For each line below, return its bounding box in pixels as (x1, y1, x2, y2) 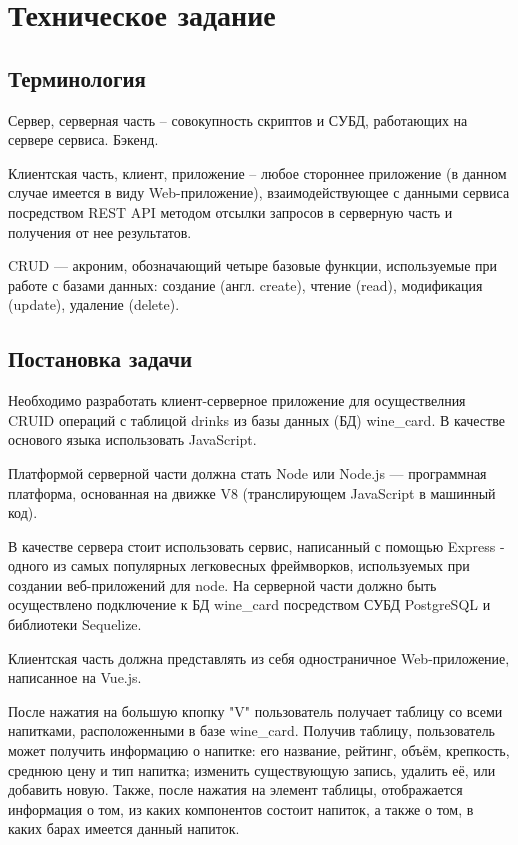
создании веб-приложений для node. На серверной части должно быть (8, 574, 437, 595)
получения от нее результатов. (8, 221, 192, 242)
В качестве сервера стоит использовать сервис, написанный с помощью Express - (8, 535, 505, 556)
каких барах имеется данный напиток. (8, 818, 240, 839)
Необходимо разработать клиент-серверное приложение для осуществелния (8, 390, 466, 411)
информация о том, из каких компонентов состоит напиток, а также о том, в (8, 798, 474, 819)
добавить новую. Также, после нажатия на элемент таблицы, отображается (8, 779, 463, 800)
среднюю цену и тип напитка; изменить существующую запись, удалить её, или (8, 759, 496, 780)
